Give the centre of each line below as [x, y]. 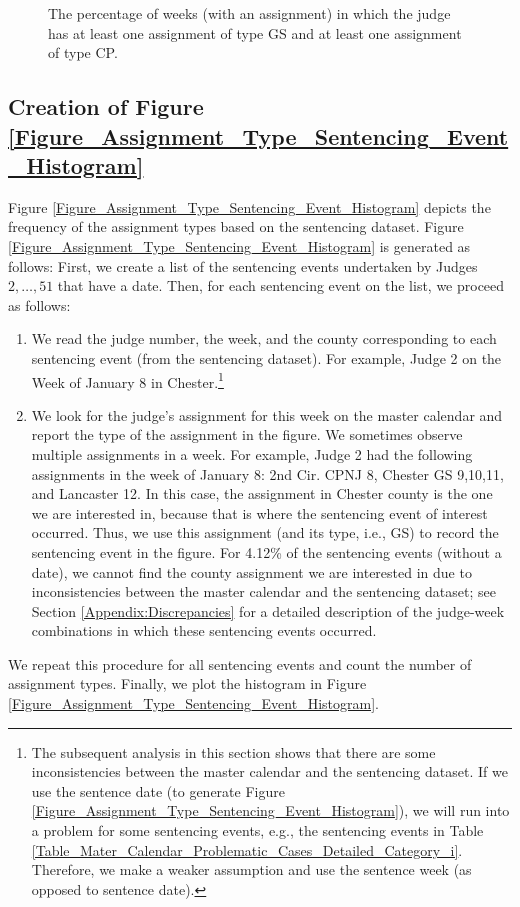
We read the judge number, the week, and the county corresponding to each [264, 338]
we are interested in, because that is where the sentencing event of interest [259, 512]
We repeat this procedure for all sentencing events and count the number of [240, 663]
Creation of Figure [106, 106]
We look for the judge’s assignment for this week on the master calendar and [267, 414]
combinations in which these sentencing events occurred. [204, 630]
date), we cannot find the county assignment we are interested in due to [251, 571]
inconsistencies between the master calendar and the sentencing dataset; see [263, 591]
